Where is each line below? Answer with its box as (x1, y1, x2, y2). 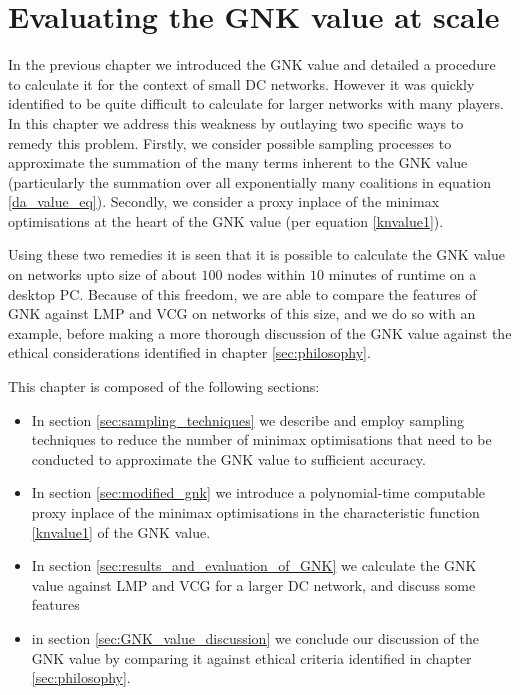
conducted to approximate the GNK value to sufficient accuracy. (31, 448, 426, 469)
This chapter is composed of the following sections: (8, 376, 320, 397)
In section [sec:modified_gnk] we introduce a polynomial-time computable (31, 482, 486, 503)
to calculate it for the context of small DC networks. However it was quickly (8, 73, 475, 94)
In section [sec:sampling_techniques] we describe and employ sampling (31, 409, 464, 430)
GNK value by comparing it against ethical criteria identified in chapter (31, 647, 472, 668)
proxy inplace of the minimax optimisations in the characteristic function (31, 502, 480, 522)
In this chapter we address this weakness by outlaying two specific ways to (8, 112, 464, 133)
